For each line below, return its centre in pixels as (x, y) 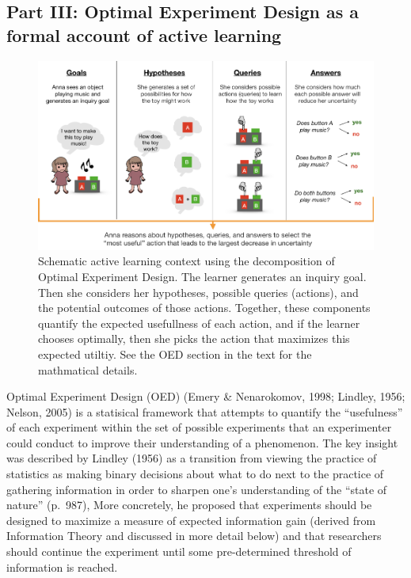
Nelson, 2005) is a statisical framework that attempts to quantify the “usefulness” (205, 411)
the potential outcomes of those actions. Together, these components (204, 308)
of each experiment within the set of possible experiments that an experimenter (199, 427)
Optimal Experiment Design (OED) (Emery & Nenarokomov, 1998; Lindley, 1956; (206, 396)
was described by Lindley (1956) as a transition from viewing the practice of (192, 458)
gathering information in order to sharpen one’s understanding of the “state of (197, 489)
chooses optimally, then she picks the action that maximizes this (194, 338)
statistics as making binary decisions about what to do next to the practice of (195, 474)
